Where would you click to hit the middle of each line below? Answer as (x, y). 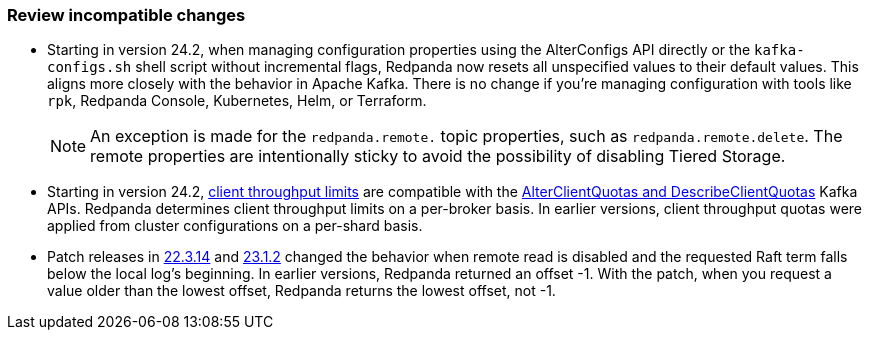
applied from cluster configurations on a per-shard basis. (235, 226)
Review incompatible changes (126, 15)
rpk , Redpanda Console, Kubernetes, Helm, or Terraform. (237, 101)
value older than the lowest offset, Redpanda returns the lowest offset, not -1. (301, 291)
